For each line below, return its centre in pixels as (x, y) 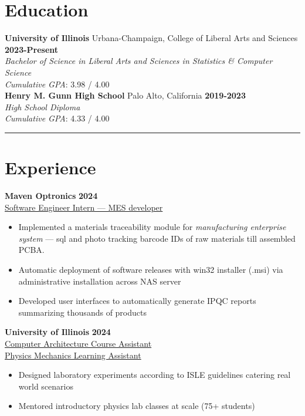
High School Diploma (43, 106)
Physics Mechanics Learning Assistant (73, 355)
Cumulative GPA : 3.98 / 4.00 (57, 84)
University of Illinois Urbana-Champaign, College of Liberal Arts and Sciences (151, 38)
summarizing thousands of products (82, 312)
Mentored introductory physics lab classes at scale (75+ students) (137, 406)
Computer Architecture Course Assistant (78, 343)
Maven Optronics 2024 (51, 195)
